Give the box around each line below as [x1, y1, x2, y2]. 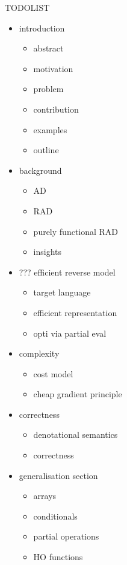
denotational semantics [33, 428, 118, 441]
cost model [33, 367, 73, 380]
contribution [33, 102, 79, 115]
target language [33, 286, 91, 299]
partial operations [33, 530, 99, 543]
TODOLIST [5, 1, 50, 13]
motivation [33, 62, 73, 74]
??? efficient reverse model [19, 265, 116, 278]
